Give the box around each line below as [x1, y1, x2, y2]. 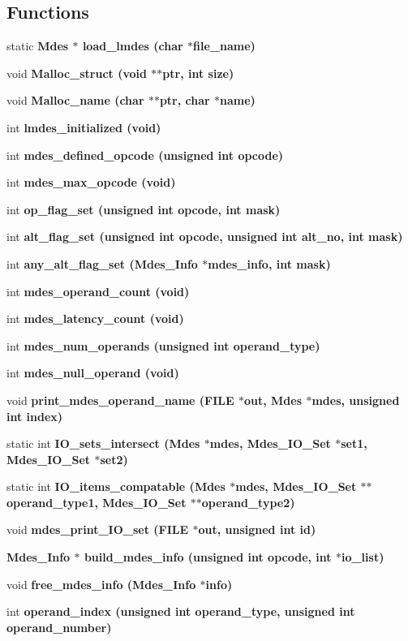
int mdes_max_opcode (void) [6, 174, 176, 191]
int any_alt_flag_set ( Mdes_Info [6, 255, 198, 272]
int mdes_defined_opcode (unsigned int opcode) [6, 146, 284, 163]
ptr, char [159, 92, 210, 109]
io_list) [341, 549, 384, 566]
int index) [6, 407, 63, 424]
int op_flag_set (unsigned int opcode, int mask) [6, 200, 281, 217]
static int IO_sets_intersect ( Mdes [6, 435, 200, 452]
